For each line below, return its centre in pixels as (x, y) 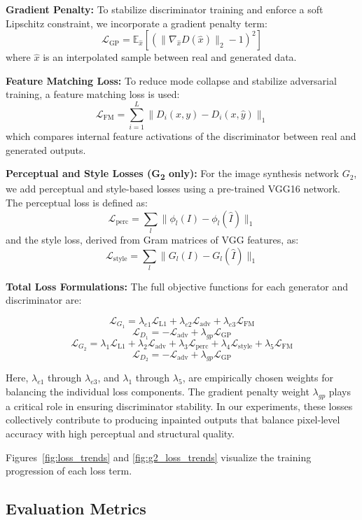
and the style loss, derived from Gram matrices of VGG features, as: (152, 239)
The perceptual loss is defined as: (77, 202)
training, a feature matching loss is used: (93, 94)
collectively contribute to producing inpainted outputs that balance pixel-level (173, 420)
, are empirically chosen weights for (258, 378)
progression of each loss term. (69, 471)
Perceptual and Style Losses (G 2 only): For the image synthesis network (172, 174)
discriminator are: (44, 300)
